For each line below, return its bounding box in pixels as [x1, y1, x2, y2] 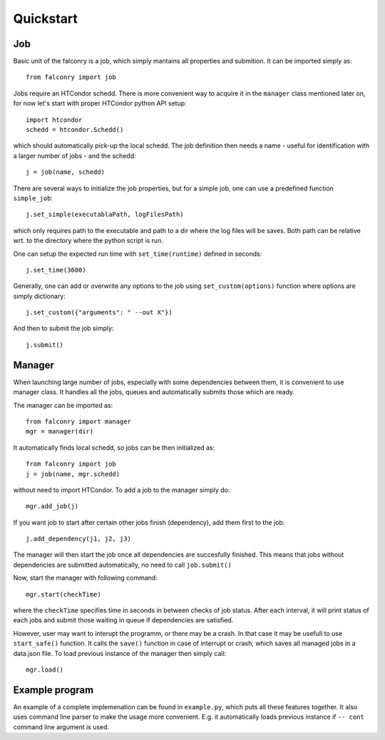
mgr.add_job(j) [26, 503, 79, 510]
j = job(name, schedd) [26, 168, 106, 176]
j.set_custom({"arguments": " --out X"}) [26, 309, 173, 317]
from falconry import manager [26, 417, 132, 426]
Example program [13, 684, 94, 696]
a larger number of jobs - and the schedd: [13, 151, 136, 160]
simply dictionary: [13, 292, 66, 300]
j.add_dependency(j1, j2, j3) [26, 535, 132, 543]
